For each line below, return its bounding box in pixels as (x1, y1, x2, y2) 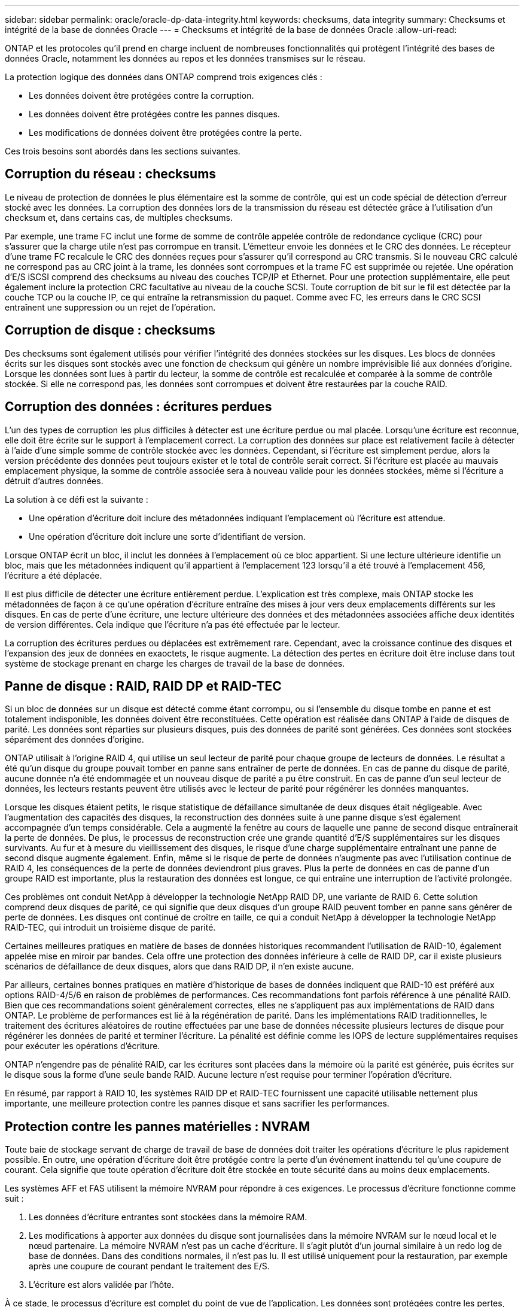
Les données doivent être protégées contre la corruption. (29, 90, 254, 101)
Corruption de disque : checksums (5, 323, 215, 338)
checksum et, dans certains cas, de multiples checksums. (5, 212, 233, 223)
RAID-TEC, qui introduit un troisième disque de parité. (5, 922, 216, 933)
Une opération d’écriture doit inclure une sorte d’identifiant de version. (29, 531, 306, 542)
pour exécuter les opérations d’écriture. (5, 1041, 160, 1051)
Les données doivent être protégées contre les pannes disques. (29, 109, 280, 119)
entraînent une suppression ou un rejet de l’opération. (5, 302, 216, 312)
